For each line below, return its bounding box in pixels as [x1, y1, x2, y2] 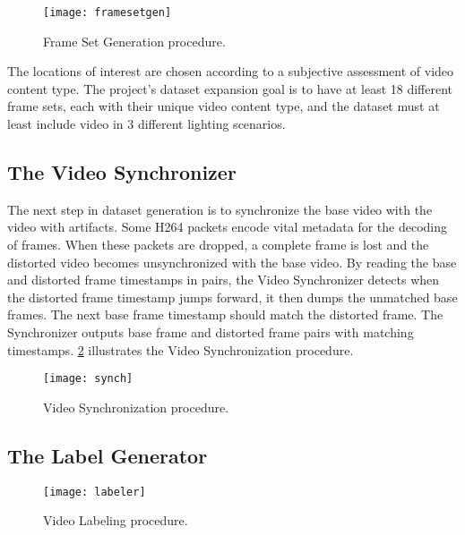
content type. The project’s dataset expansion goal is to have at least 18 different [7, 79, 453, 98]
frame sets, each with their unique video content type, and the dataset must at [7, 97, 440, 115]
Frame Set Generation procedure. [43, 31, 226, 50]
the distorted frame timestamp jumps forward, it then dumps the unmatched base [7, 287, 458, 306]
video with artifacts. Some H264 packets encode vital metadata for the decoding [7, 217, 447, 236]
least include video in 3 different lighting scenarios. [7, 115, 286, 133]
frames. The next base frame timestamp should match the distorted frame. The [7, 305, 443, 324]
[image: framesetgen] [43, 6, 172, 19]
